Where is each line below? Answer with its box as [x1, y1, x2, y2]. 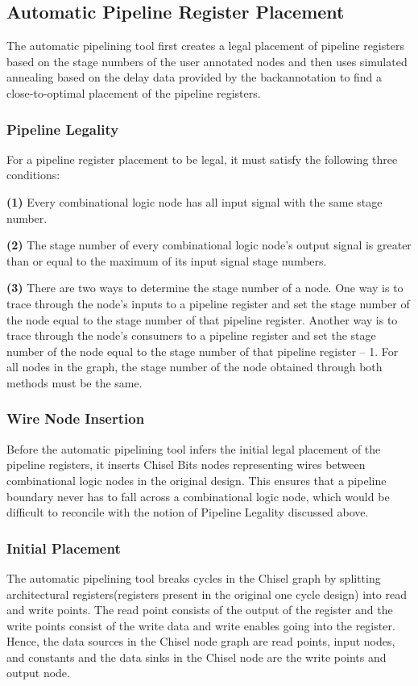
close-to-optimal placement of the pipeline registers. [6, 84, 261, 101]
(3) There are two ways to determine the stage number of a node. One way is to [6, 279, 404, 296]
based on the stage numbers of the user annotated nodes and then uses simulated [6, 52, 408, 69]
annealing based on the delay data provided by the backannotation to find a [6, 69, 383, 86]
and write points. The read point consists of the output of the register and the [6, 601, 393, 618]
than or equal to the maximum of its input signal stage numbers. [6, 252, 327, 269]
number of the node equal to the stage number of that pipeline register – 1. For [6, 342, 399, 359]
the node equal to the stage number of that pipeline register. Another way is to [6, 311, 398, 328]
